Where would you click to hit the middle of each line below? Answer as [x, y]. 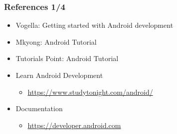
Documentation [39, 108]
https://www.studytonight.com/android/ [90, 92]
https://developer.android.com [74, 125]
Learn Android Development [59, 75]
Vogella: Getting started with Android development [94, 25]
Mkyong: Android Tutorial [56, 41]
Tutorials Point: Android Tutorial [67, 58]
